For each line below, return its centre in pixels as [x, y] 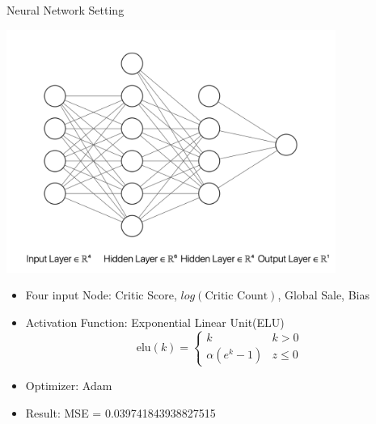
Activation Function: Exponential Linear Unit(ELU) [155, 322]
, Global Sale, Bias [323, 295]
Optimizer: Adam [69, 385]
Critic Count [237, 297]
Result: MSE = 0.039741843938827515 [120, 412]
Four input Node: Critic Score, [101, 295]
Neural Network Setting [65, 10]
